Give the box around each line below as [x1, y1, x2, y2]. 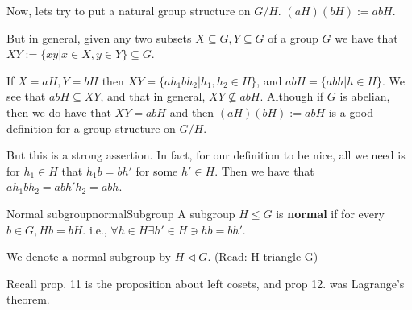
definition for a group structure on [6, 119, 176, 136]
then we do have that [6, 103, 111, 120]
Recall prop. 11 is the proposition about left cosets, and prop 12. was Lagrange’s [6, 275, 405, 291]
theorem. [6, 291, 50, 308]
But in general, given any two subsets [6, 29, 192, 46]
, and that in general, [100, 88, 206, 105]
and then [169, 103, 214, 120]
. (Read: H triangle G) [207, 248, 318, 265]
